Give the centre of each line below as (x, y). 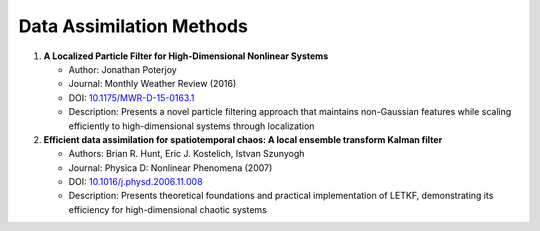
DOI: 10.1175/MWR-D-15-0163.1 (131, 97)
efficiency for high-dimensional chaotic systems (167, 209)
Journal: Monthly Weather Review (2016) (152, 84)
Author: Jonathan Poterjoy (122, 69)
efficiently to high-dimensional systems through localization (191, 126)
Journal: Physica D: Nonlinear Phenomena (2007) (170, 167)
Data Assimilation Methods (133, 26)
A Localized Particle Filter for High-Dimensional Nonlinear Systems (186, 56)
